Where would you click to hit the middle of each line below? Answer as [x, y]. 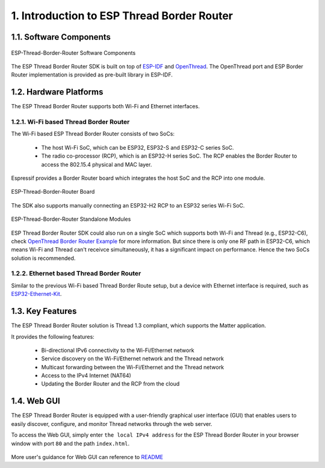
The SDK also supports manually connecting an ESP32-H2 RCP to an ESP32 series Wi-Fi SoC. [128, 205]
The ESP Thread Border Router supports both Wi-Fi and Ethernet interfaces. [105, 106]
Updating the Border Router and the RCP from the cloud [110, 384]
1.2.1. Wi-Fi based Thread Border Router [70, 122]
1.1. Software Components [61, 37]
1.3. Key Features [44, 311]
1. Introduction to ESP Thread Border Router [122, 16]
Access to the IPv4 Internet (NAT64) [86, 375]
